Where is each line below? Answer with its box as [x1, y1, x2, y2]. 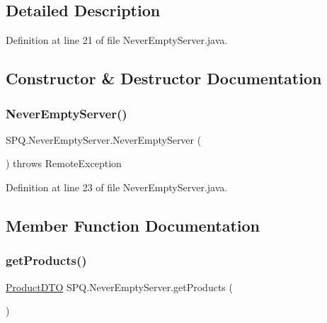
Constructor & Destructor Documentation [6, 67, 322, 89]
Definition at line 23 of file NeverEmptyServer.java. [6, 179, 228, 194]
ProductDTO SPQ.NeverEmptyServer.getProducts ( [6, 279, 233, 294]
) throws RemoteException [6, 156, 122, 171]
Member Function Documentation [6, 214, 260, 236]
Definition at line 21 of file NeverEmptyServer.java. [6, 33, 228, 47]
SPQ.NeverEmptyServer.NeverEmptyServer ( [6, 132, 202, 147]
